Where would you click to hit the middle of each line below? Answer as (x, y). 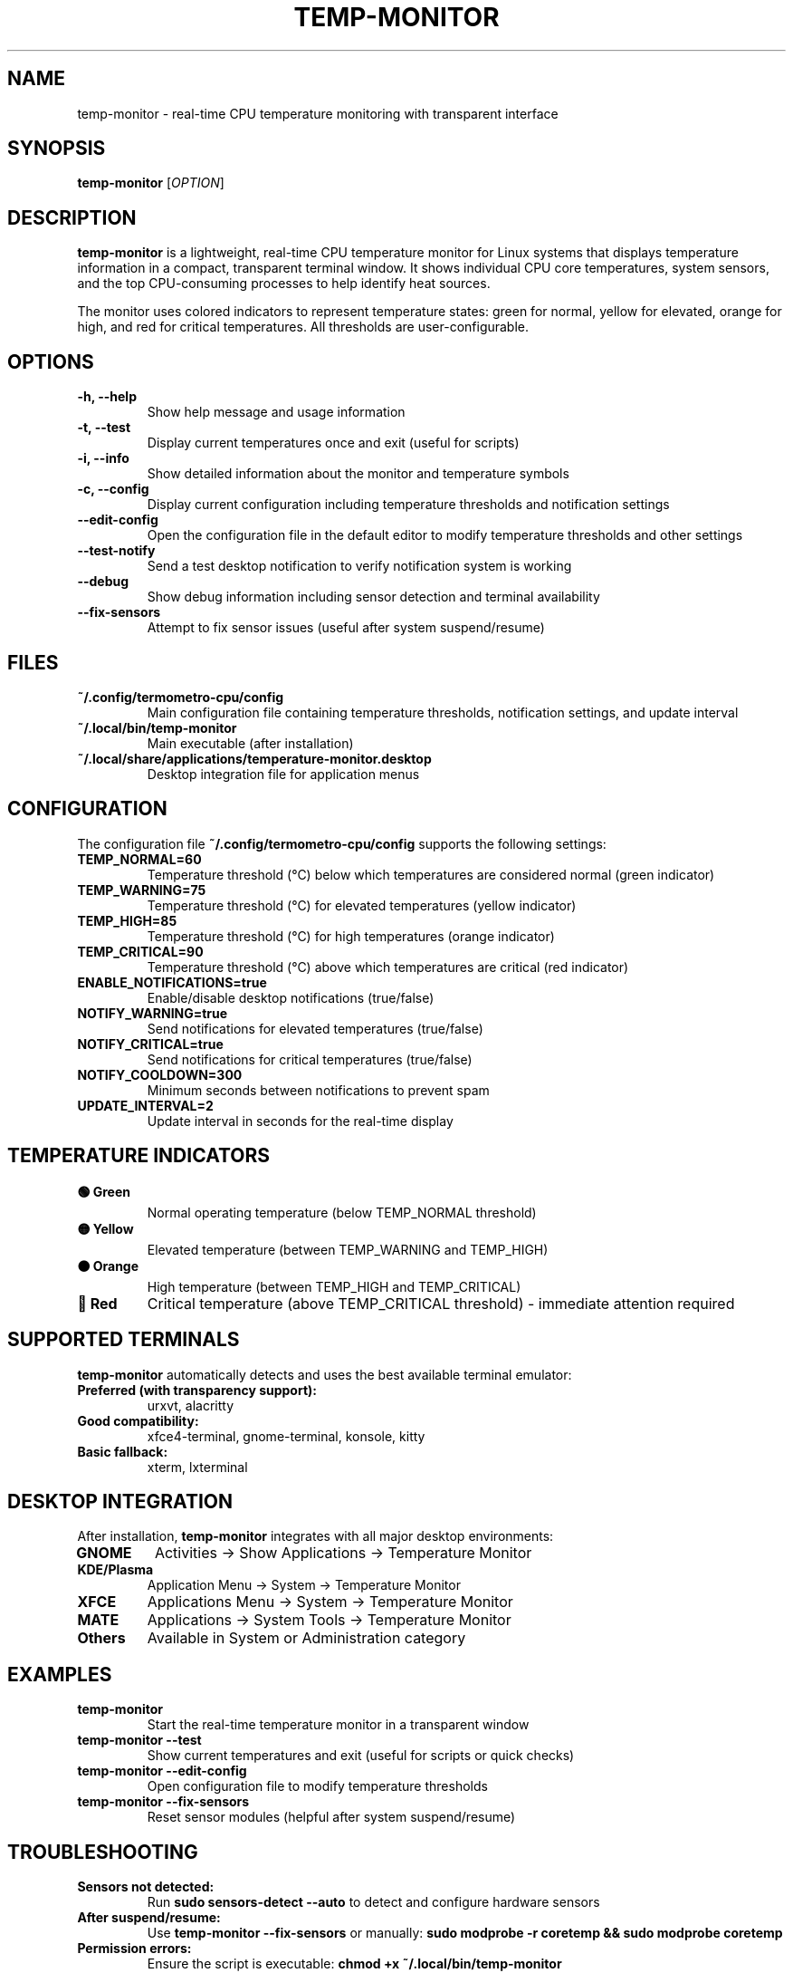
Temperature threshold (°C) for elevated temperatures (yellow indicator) (362, 905)
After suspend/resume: (149, 1918)
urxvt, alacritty (191, 1405)
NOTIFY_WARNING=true (153, 1013)
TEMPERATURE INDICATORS (139, 1156)
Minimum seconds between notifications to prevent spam (318, 1090)
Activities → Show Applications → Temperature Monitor (343, 1553)
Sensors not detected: (146, 1887)
